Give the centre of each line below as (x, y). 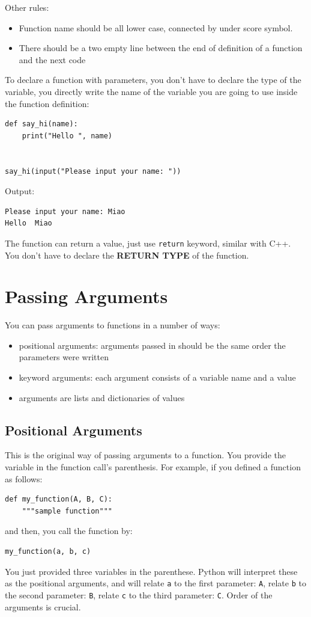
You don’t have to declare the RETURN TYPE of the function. (127, 255)
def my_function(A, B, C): (59, 499)
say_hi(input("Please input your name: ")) (93, 171)
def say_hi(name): (41, 124)
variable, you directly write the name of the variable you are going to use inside (151, 91)
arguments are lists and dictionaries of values (102, 397)
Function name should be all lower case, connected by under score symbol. (156, 27)
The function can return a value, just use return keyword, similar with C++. (148, 243)
